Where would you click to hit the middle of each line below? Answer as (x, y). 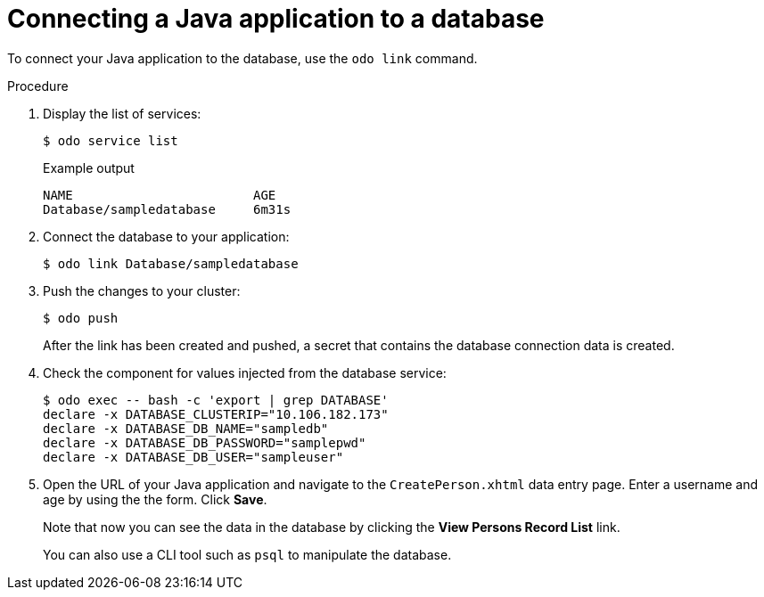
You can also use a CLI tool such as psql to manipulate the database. (247, 554)
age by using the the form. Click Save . (155, 499)
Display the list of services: (122, 113)
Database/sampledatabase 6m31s (167, 209)
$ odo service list (111, 140)
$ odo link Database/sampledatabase (171, 263)
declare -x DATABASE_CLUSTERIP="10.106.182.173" (216, 414)
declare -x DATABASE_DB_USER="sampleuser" (193, 457)
